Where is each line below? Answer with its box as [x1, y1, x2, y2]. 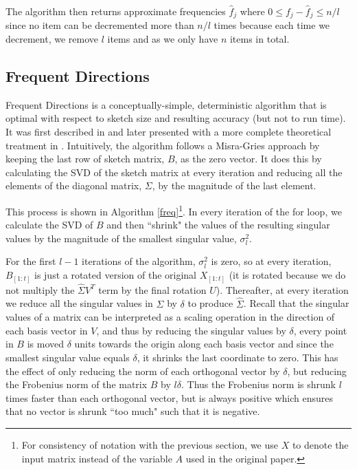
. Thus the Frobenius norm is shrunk [181, 377, 336, 392]
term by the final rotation [98, 282, 207, 297]
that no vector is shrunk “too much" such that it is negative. [5, 404, 260, 418]
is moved [27, 337, 64, 351]
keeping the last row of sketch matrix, [5, 151, 165, 166]
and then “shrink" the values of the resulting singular [106, 217, 330, 232]
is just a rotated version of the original [34, 268, 197, 282]
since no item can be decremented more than [5, 18, 194, 32]
